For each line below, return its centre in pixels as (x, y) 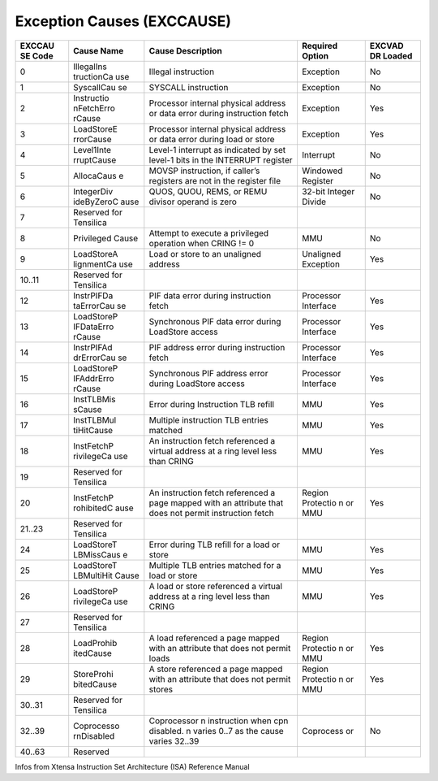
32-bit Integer (328, 191)
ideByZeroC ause (106, 202)
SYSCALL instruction (189, 87)
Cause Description (185, 50)
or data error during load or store (212, 139)
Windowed (322, 171)
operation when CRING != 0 (202, 243)
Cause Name (99, 50)
